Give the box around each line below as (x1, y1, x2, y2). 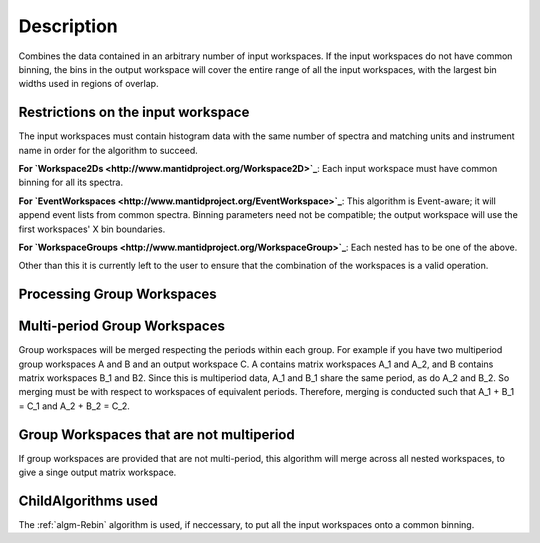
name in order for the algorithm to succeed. (18, 144, 199, 156)
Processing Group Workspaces (18, 286, 217, 303)
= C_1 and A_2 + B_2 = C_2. (18, 400, 130, 412)
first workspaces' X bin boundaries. (18, 223, 166, 235)
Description (18, 15, 119, 37)
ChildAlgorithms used (18, 492, 159, 509)
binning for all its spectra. (18, 176, 124, 189)
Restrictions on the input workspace (18, 104, 250, 121)
